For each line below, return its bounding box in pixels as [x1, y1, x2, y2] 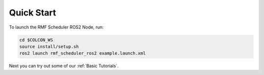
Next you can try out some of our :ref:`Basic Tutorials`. [9, 63, 119, 69]
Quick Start [9, 7, 56, 18]
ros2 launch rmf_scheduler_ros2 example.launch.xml [19, 51, 146, 56]
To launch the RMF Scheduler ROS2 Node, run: [9, 24, 104, 30]
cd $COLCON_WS [19, 37, 53, 43]
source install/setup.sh [19, 44, 79, 49]
